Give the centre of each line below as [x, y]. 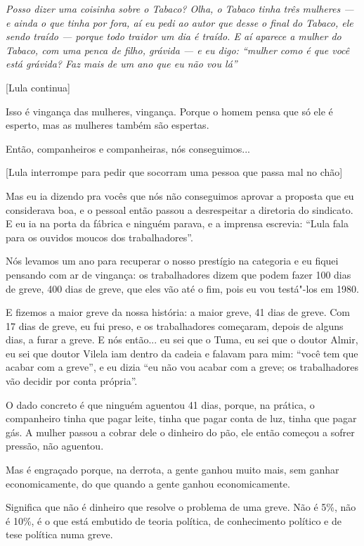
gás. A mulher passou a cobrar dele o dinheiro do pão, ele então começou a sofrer [180, 432]
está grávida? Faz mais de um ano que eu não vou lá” [122, 64]
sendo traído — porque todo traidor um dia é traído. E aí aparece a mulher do [174, 36]
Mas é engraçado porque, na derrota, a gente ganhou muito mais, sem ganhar [173, 470]
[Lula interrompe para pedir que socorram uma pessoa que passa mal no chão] [174, 172]
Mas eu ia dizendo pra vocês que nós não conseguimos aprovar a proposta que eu [180, 195]
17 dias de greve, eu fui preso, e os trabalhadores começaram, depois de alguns [175, 325]
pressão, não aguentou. [55, 446]
